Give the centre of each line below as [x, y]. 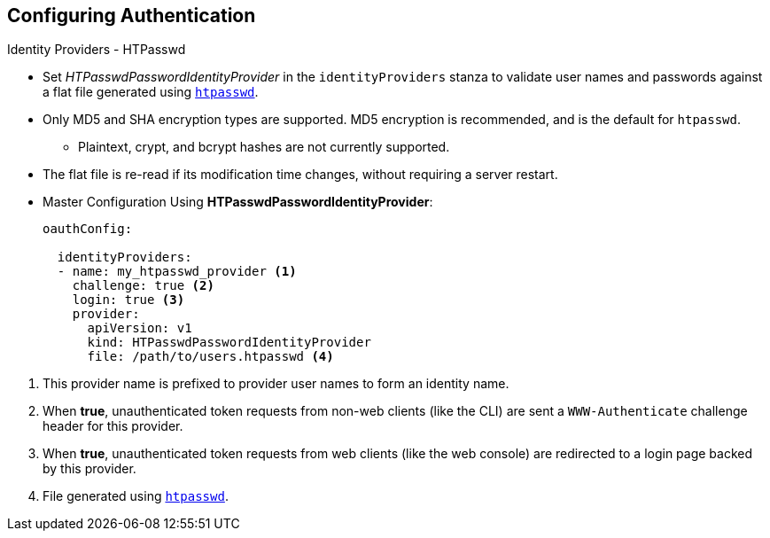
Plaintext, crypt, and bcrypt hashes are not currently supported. [264, 147]
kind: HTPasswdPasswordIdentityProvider [229, 343]
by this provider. [89, 469]
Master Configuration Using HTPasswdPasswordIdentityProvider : [238, 202]
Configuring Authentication [132, 16]
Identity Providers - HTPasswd [97, 50]
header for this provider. [113, 426]
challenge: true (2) [143, 286]
